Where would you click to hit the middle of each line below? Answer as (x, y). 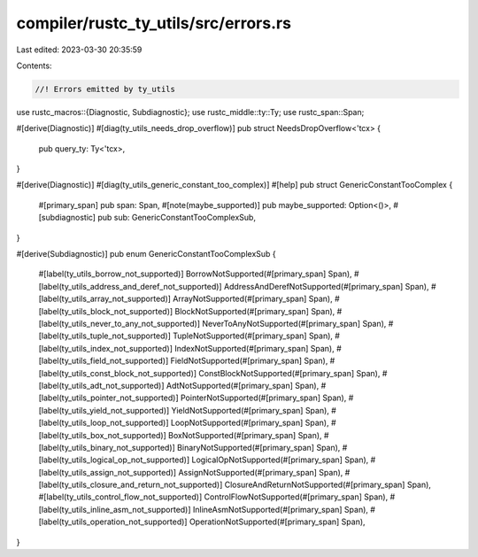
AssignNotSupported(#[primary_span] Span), (261, 472)
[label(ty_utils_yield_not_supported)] (104, 410)
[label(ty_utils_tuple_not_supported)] (105, 336)
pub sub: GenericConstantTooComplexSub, (177, 218)
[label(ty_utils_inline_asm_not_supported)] (115, 509)
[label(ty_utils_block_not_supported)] (106, 311)
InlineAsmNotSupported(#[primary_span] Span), (281, 509)
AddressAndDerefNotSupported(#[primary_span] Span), (326, 286)
